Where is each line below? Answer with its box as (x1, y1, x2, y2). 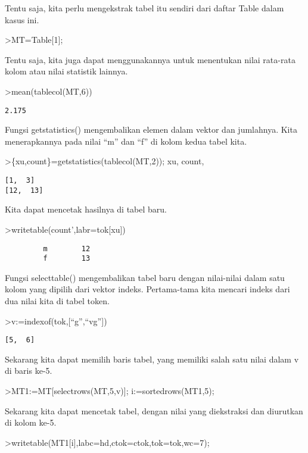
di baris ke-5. (5, 364, 52, 377)
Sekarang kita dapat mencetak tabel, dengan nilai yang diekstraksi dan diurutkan (5, 404, 303, 417)
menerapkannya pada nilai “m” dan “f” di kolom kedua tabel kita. (5, 135, 247, 147)
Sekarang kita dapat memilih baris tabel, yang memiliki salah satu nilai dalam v (5, 352, 299, 365)
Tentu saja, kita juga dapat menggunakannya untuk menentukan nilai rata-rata (5, 53, 295, 65)
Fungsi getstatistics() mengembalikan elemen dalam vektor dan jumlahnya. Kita (5, 123, 297, 136)
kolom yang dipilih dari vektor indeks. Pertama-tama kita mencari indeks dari (5, 283, 290, 295)
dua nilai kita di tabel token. (5, 295, 110, 307)
